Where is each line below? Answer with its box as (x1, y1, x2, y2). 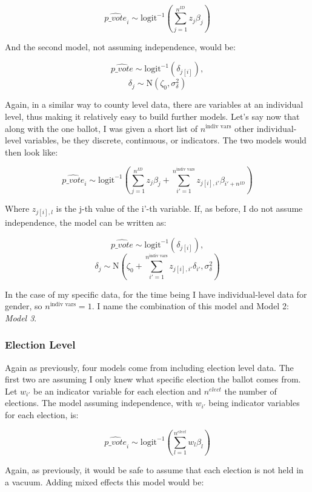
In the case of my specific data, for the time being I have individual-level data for (5, 287, 307, 300)
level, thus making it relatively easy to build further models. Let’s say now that (5, 110, 300, 122)
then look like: (5, 145, 58, 158)
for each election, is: (5, 408, 79, 421)
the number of (224, 384, 277, 397)
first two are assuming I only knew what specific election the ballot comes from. (5, 373, 301, 385)
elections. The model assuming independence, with (5, 396, 193, 409)
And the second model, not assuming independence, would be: (5, 40, 236, 53)
